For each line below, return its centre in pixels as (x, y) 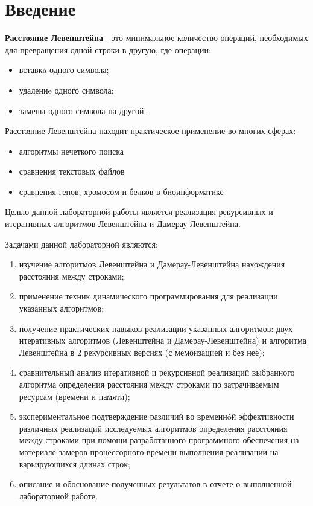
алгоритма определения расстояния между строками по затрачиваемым (149, 384)
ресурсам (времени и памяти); (74, 396)
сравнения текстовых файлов (72, 171)
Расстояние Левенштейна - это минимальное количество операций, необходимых (156, 38)
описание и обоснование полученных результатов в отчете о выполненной (155, 484)
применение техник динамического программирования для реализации (148, 296)
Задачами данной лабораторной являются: (81, 244)
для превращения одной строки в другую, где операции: (108, 49)
